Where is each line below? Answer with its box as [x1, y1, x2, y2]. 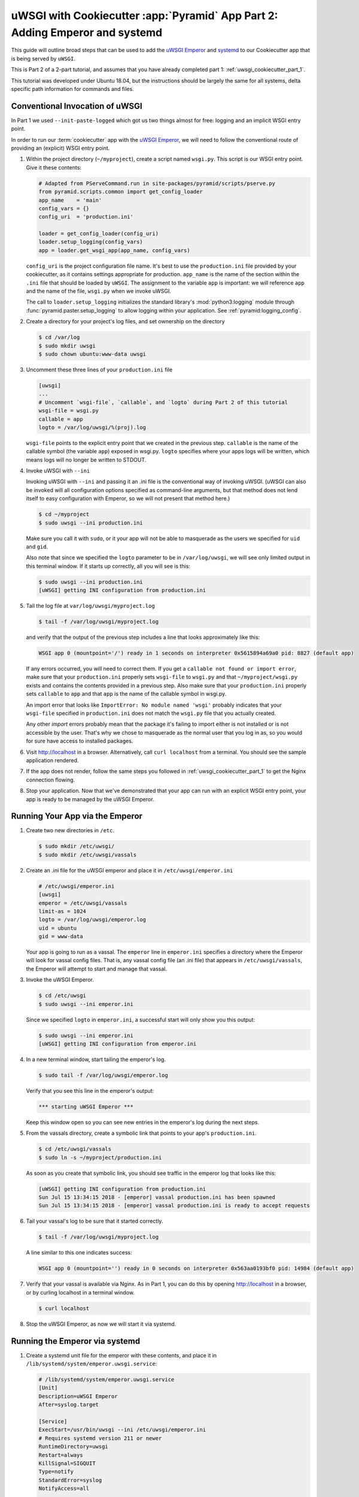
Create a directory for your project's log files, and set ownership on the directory [26, 318, 225, 325]
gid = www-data [38, 933, 83, 940]
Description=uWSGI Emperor [38, 1393, 118, 1399]
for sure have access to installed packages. [26, 737, 133, 745]
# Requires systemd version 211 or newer [38, 1435, 162, 1441]
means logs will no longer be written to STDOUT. [26, 456, 147, 463]
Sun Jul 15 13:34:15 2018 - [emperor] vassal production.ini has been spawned [38, 1194, 275, 1201]
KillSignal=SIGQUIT [38, 1460, 96, 1466]
